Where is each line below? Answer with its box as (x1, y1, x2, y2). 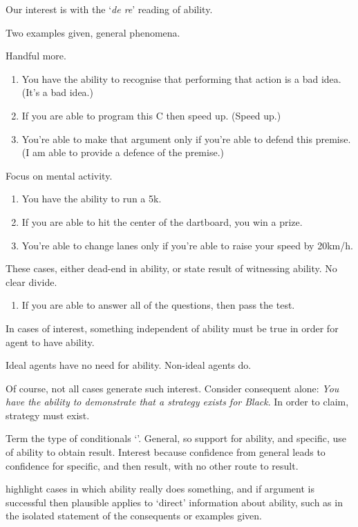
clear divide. (6, 274, 57, 289)
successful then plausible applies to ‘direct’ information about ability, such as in (6, 495, 343, 509)
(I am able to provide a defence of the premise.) (21, 145, 224, 160)
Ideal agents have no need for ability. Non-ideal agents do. (6, 358, 252, 372)
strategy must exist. (6, 408, 90, 422)
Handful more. (6, 48, 66, 63)
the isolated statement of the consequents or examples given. (6, 508, 262, 523)
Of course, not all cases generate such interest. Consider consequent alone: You (6, 381, 339, 395)
